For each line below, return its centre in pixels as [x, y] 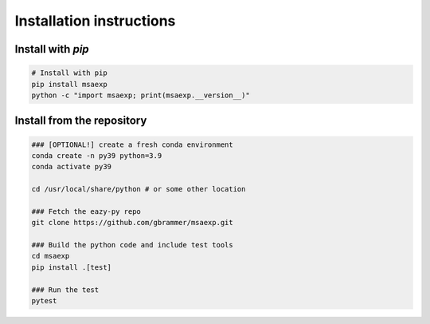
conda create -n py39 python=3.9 [97, 155]
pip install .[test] [71, 267]
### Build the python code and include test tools [133, 245]
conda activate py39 [71, 167]
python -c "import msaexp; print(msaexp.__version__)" [141, 95]
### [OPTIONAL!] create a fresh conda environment [133, 144]
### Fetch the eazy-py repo [86, 211]
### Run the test [65, 290]
